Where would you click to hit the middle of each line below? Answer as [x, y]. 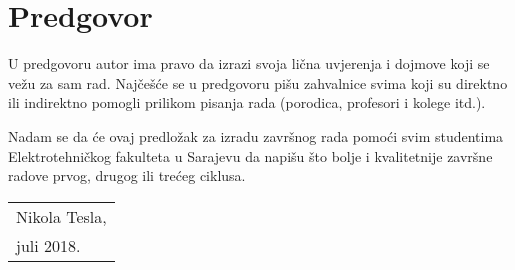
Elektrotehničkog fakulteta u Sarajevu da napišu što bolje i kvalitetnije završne [250, 155]
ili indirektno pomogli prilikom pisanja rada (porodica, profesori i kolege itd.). [247, 102]
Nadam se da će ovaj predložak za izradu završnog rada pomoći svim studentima [256, 135]
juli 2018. [48, 245]
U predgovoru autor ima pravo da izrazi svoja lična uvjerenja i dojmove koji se [249, 63]
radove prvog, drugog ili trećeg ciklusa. [127, 175]
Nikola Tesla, [61, 216]
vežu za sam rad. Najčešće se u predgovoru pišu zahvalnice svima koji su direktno [258, 82]
